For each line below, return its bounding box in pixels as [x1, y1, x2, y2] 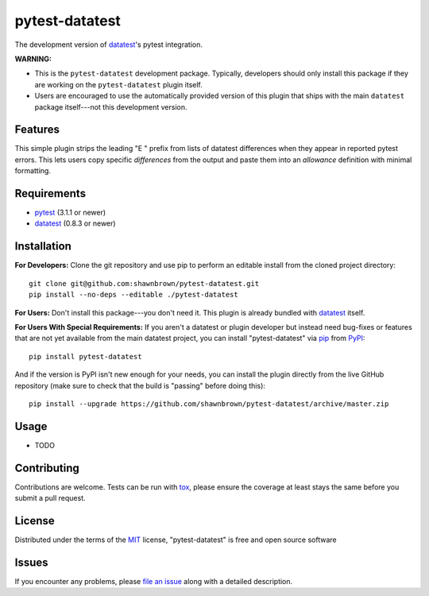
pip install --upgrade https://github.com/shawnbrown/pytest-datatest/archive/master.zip [29, 399, 389, 408]
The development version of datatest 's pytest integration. [14, 40, 203, 49]
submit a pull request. [14, 493, 86, 503]
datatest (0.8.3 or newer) [34, 219, 116, 228]
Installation [14, 239, 71, 253]
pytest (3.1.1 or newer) [34, 207, 106, 218]
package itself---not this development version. [34, 102, 187, 111]
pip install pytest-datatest [29, 352, 142, 361]
